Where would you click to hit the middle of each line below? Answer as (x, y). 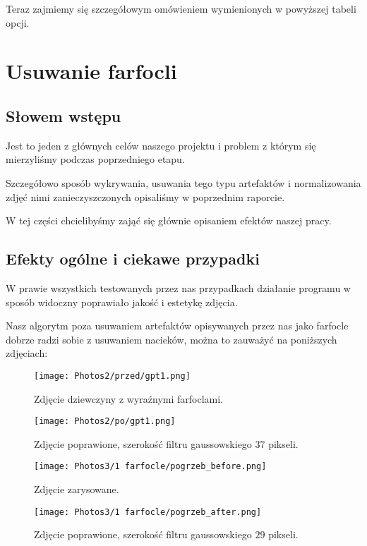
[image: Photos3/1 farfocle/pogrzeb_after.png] (148, 512)
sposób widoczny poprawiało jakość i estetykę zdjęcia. (122, 302)
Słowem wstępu (64, 115)
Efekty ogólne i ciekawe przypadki (133, 259)
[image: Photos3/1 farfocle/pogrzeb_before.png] (150, 467)
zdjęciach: (27, 353)
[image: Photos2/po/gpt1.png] (105, 421)
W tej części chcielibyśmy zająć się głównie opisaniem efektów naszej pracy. (169, 220)
